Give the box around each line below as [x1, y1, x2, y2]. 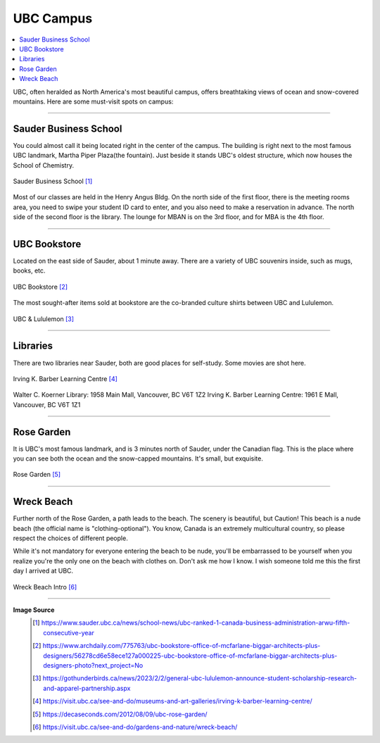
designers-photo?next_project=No [43, 661, 144, 669]
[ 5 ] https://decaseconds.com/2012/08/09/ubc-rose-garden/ [32, 710, 208, 718]
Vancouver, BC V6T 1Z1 [13, 400, 81, 408]
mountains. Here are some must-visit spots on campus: [13, 97, 174, 106]
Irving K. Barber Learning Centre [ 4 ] [13, 374, 118, 383]
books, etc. [13, 266, 46, 275]
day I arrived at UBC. [13, 567, 74, 575]
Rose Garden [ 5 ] [13, 470, 61, 479]
